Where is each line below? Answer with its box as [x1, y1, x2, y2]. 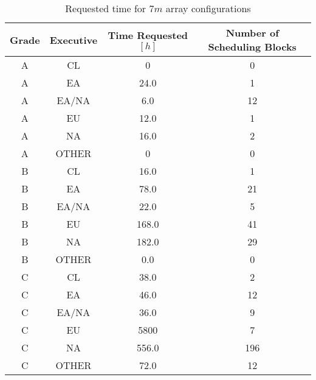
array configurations [165, 1, 251, 15]
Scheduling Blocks [208, 40, 297, 54]
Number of [225, 26, 279, 40]
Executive [49, 32, 98, 47]
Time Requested [108, 27, 188, 42]
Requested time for [65, 1, 146, 15]
